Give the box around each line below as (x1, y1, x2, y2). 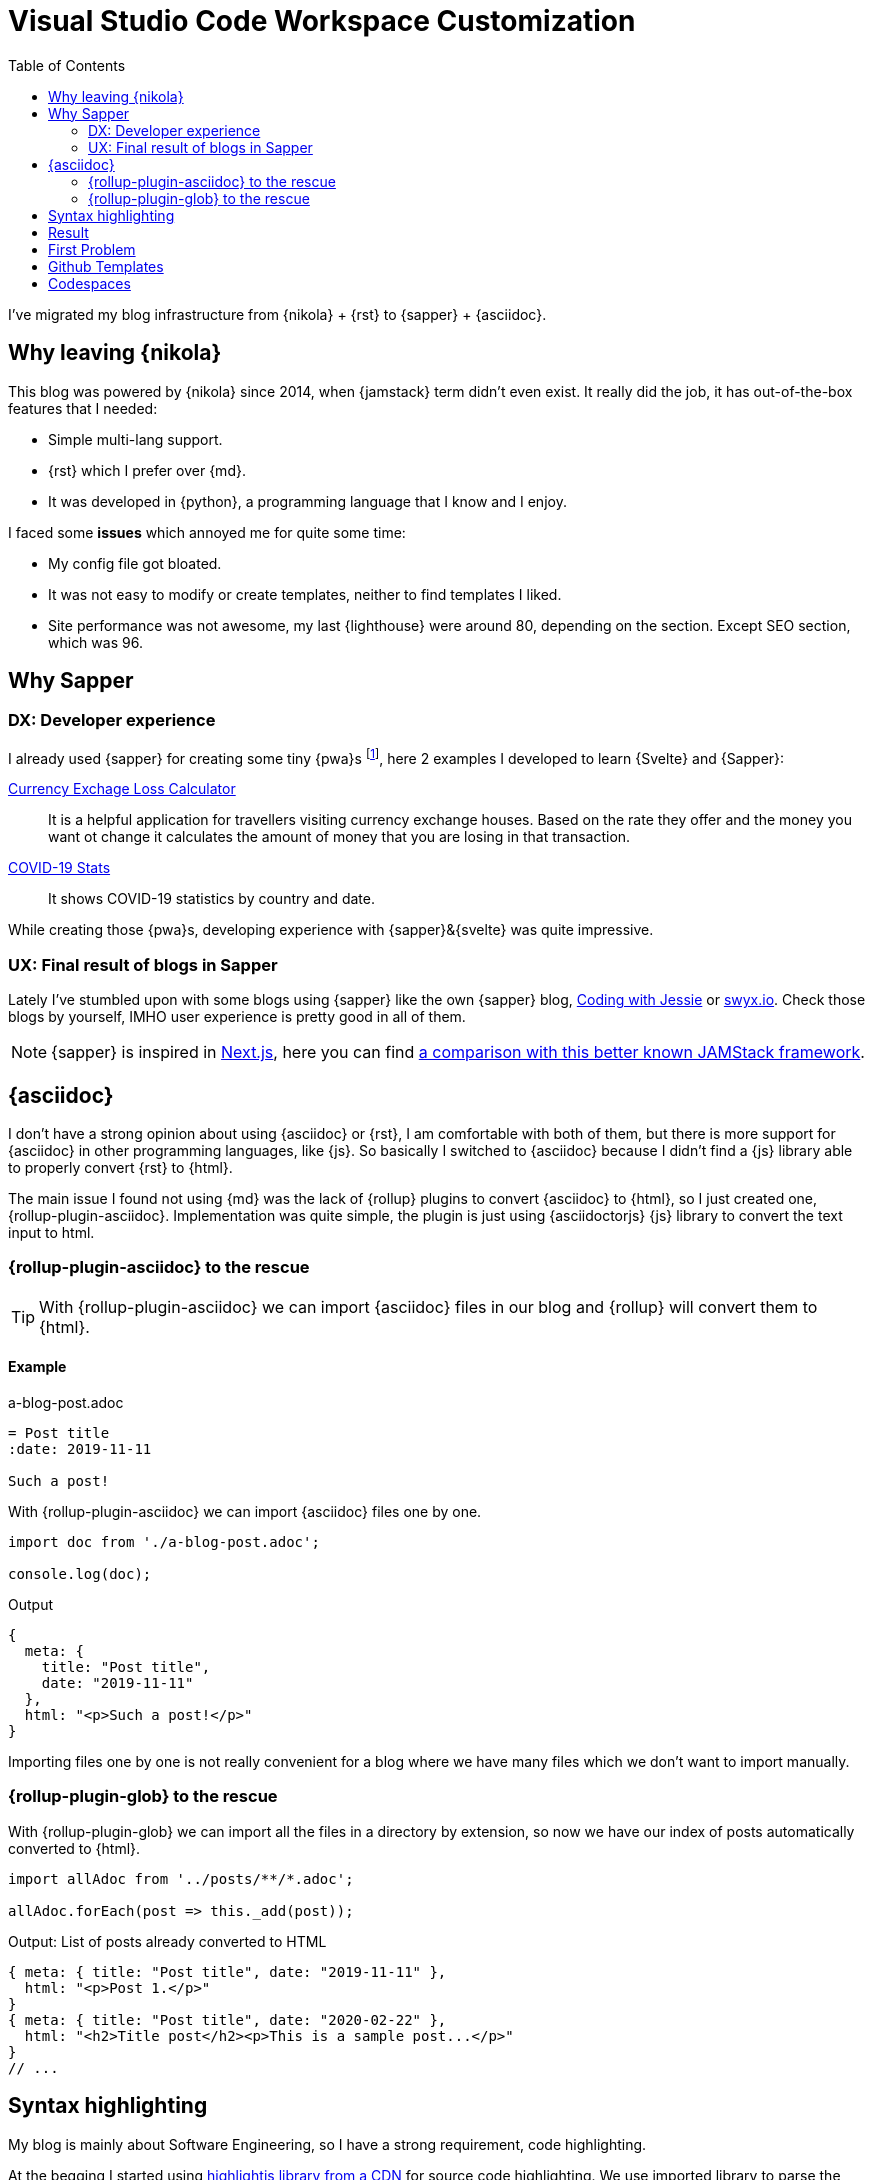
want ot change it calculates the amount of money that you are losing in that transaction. (48, 828, 631, 846)
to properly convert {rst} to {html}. (8, 1159, 233, 1177)
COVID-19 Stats (8, 859, 111, 877)
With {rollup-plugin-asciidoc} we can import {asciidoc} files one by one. (8, 1503, 482, 1521)
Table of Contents (8, 56, 126, 74)
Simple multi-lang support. (48, 430, 223, 448)
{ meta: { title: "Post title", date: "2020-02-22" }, (8, 2011, 447, 2028)
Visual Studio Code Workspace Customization (8, 4, 636, 38)
